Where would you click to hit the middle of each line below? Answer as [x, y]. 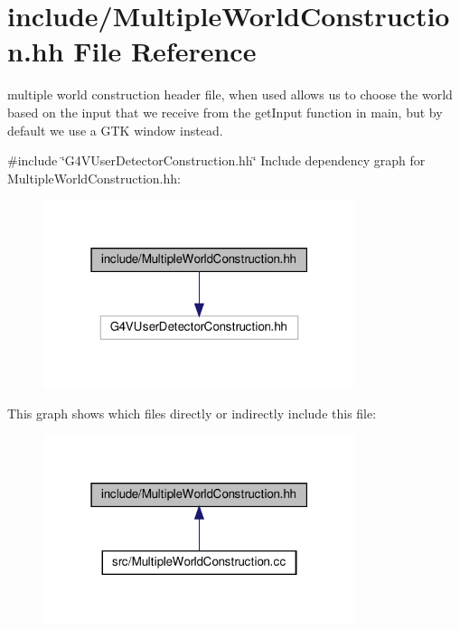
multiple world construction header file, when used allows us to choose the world [230, 94]
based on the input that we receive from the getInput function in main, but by [225, 112]
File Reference [165, 51]
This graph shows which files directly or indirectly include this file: [192, 413]
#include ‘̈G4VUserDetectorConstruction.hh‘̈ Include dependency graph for [216, 160]
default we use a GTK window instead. [115, 130]
